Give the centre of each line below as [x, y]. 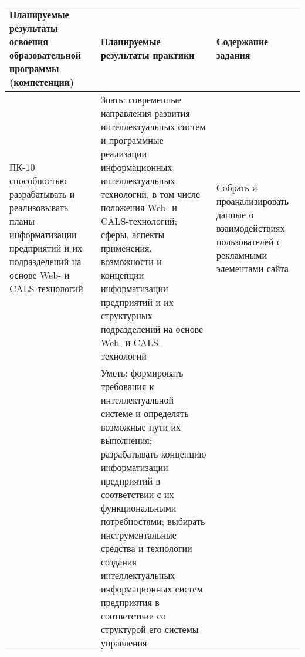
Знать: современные [141, 99]
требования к [127, 386]
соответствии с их [137, 494]
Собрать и [237, 187]
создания [118, 562]
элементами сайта [252, 268]
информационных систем [152, 589]
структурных [126, 315]
